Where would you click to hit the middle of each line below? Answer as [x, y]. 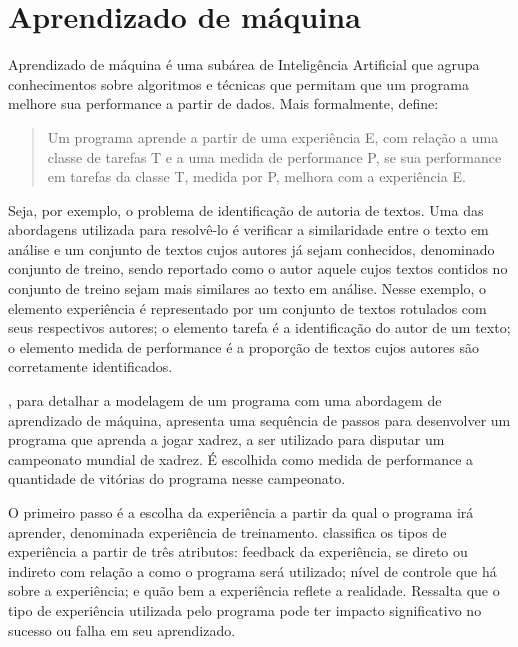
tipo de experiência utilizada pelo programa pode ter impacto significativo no [245, 609]
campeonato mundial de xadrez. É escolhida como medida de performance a [241, 458]
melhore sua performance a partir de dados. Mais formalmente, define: [223, 103]
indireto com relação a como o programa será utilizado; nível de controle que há [252, 570]
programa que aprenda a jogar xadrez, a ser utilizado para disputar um [226, 439]
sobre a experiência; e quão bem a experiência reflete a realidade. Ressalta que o [254, 590]
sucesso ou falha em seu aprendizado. [122, 629]
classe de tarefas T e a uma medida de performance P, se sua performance [274, 156]
